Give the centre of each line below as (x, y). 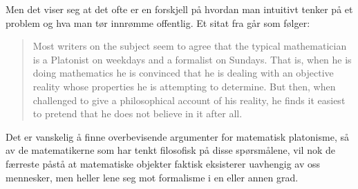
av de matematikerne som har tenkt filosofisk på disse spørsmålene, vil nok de (171, 150)
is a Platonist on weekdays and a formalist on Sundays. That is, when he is (192, 59)
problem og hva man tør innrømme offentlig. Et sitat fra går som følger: (158, 22)
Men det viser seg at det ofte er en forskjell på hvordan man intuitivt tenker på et (179, 9)
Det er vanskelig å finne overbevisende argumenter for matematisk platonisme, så (177, 136)
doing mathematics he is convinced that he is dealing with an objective (183, 73)
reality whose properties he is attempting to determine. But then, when (184, 86)
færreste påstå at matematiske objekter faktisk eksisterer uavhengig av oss (163, 163)
